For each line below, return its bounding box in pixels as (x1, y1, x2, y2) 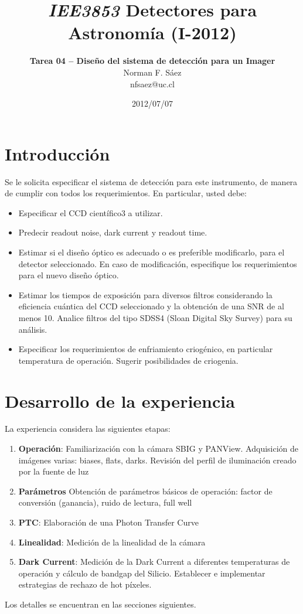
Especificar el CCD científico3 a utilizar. (18, 206, 163, 219)
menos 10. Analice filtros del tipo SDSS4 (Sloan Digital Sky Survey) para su (18, 311, 292, 323)
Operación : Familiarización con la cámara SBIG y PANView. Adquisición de (18, 442, 299, 455)
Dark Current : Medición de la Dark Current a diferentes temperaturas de (18, 555, 290, 568)
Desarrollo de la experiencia (5, 388, 235, 412)
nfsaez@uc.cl (130, 77, 175, 90)
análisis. (18, 323, 47, 335)
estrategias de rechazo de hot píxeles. (18, 578, 152, 591)
